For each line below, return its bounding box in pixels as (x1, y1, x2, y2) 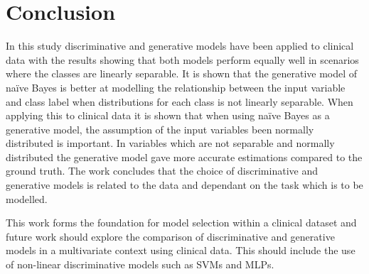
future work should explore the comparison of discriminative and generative (6, 229, 335, 243)
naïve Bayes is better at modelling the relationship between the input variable (6, 80, 346, 94)
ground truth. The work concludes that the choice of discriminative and (6, 163, 318, 178)
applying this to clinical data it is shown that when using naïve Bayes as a (6, 108, 330, 123)
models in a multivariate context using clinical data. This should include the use (6, 243, 355, 258)
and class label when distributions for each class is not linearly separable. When (6, 94, 353, 109)
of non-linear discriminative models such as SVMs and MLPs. (6, 257, 274, 272)
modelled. (6, 191, 48, 206)
